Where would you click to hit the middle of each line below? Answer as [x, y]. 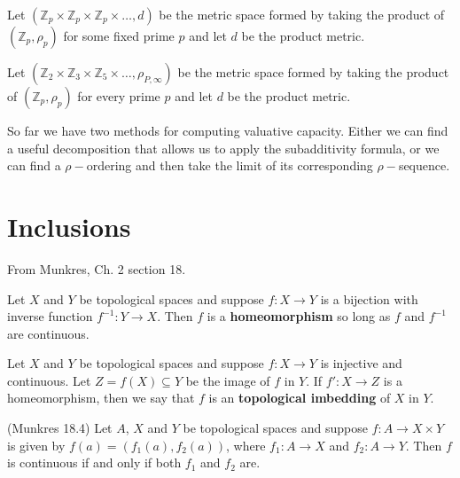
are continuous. [48, 333]
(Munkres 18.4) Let [60, 428]
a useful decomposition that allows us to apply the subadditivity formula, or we [223, 148]
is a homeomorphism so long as [299, 316]
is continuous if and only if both [94, 462]
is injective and [361, 363]
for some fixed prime [119, 35]
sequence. [424, 165]
